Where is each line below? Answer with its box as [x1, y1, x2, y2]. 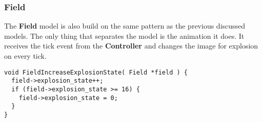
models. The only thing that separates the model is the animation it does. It [4, 30, 245, 41]
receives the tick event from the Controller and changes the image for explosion [4, 40, 258, 51]
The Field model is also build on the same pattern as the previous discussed [4, 20, 246, 31]
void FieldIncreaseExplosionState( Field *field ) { [4, 68, 188, 76]
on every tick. [4, 51, 47, 61]
